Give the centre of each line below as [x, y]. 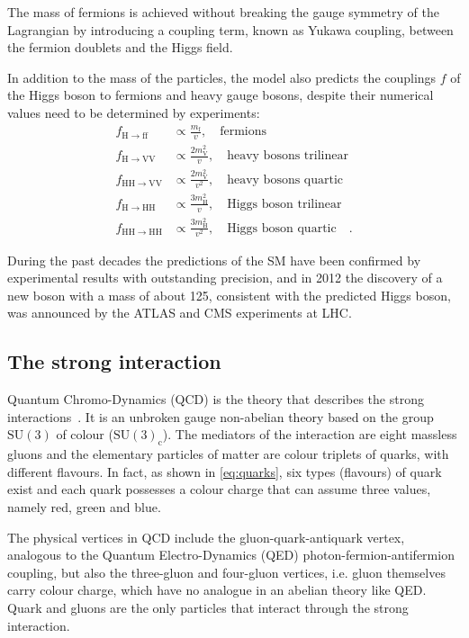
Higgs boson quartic [282, 228]
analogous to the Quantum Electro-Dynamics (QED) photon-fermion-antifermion [231, 555]
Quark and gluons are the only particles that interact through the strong [208, 608]
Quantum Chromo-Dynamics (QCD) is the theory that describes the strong [216, 399]
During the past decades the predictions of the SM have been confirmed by [214, 260]
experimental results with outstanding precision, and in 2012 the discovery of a [225, 278]
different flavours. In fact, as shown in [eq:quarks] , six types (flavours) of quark [225, 471]
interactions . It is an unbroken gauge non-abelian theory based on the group [221, 416]
